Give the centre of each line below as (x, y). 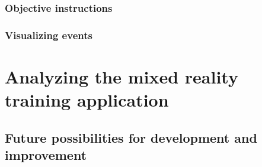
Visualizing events (49, 35)
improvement (46, 155)
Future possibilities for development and (131, 137)
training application (87, 100)
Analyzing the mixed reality (122, 76)
